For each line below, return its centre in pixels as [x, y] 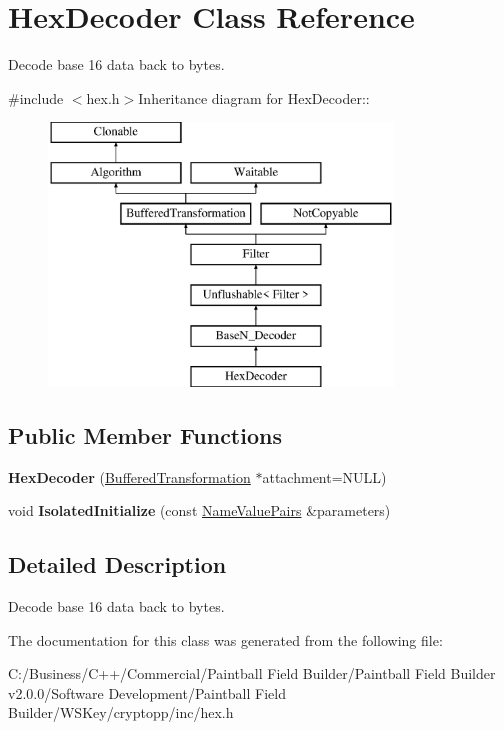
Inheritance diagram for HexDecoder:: [254, 97]
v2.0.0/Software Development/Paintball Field [147, 692]
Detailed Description [117, 564]
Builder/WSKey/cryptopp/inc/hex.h [121, 712]
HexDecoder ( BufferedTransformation [129, 476]
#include [36, 97]
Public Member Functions [145, 434]
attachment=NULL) [324, 476]
